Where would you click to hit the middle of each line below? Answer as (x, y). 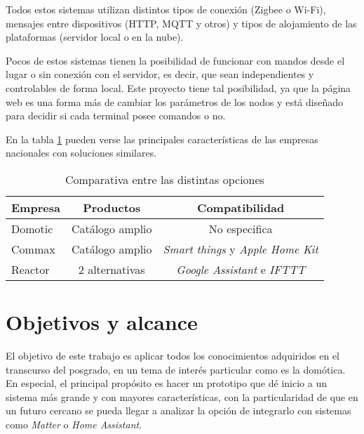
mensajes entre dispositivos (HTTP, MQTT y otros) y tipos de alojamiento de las (181, 23)
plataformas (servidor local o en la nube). (95, 37)
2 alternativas (112, 269)
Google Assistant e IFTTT (241, 269)
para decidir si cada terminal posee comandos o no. (116, 116)
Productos (112, 207)
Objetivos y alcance (102, 322)
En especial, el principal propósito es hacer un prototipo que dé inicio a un (166, 383)
